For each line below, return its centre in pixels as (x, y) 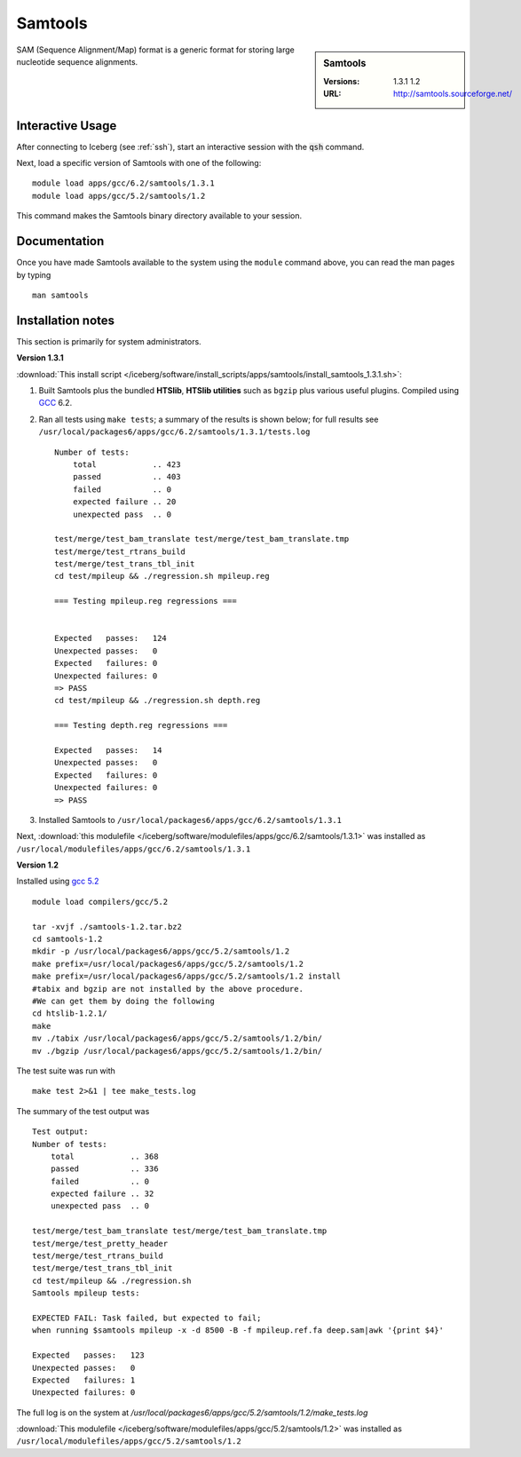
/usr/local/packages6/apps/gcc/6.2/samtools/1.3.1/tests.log (174, 432)
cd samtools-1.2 (67, 939)
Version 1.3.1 (40, 358)
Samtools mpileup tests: (86, 1293)
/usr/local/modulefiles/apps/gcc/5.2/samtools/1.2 (129, 1441)
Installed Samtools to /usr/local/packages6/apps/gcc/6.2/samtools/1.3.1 (190, 820)
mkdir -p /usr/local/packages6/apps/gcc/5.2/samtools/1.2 (161, 951)
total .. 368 (104, 1156)
